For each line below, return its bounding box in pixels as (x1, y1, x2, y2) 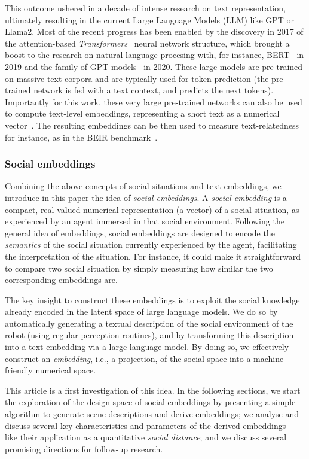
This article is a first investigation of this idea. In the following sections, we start (5, 384, 301, 396)
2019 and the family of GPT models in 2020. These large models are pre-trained (5, 60, 303, 72)
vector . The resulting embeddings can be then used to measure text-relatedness (5, 118, 299, 131)
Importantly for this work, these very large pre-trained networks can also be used (5, 95, 302, 108)
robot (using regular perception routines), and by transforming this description (5, 329, 294, 341)
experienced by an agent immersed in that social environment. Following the (5, 215, 284, 227)
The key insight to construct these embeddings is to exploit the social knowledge (5, 293, 300, 306)
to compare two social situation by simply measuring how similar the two (5, 262, 273, 274)
